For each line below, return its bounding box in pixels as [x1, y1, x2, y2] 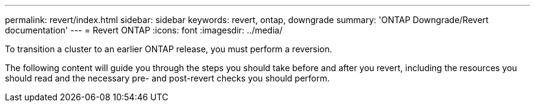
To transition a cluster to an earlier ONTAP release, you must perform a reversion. [5, 44, 332, 54]
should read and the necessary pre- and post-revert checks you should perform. [5, 73, 330, 83]
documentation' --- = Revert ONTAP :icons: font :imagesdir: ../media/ [5, 25, 283, 35]
